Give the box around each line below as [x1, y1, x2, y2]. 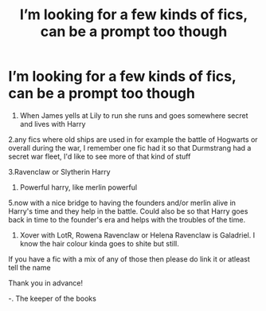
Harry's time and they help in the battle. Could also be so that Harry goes [8, 206, 248, 216]
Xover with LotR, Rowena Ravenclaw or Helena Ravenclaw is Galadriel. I [19, 230, 256, 240]
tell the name [8, 262, 51, 272]
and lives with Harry [19, 119, 86, 128]
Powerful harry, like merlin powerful [19, 182, 138, 192]
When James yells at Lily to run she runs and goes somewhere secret [19, 110, 248, 120]
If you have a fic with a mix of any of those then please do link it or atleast [8, 254, 251, 264]
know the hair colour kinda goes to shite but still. [19, 238, 179, 248]
